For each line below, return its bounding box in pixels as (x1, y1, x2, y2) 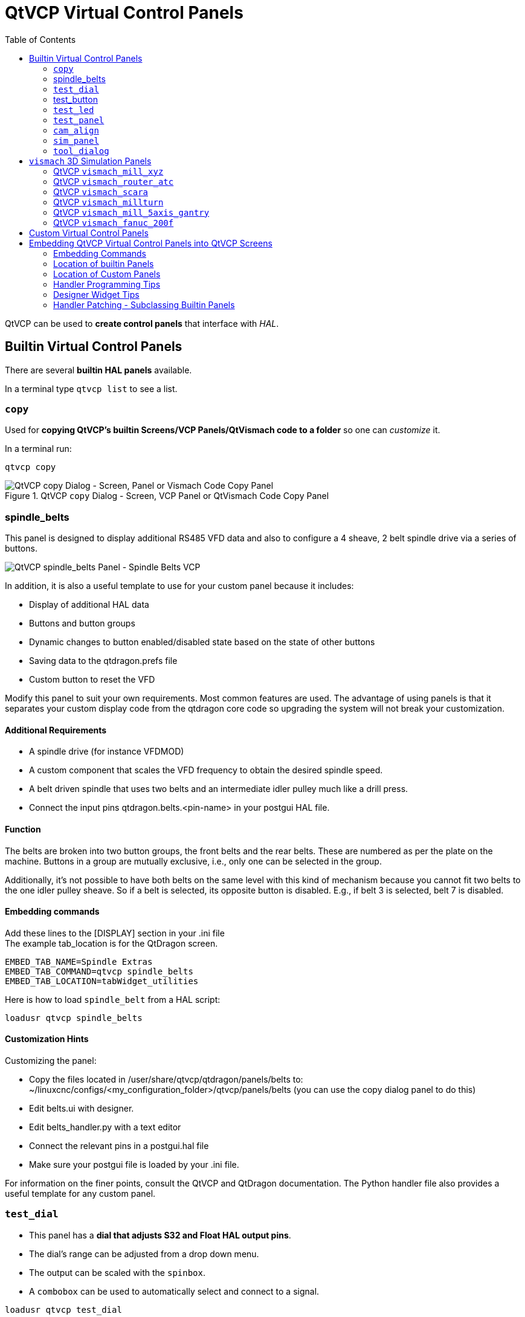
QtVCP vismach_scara (53, 186, 149, 197)
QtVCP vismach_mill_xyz (53, 166, 164, 176)
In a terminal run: (5, 443, 72, 454)
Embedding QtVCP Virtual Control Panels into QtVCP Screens (29, 237, 272, 248)
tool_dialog (53, 146, 109, 156)
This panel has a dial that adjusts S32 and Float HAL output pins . (29, 1229, 291, 1240)
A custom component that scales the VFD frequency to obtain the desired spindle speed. (29, 765, 383, 776)
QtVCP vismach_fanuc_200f (53, 217, 174, 228)
